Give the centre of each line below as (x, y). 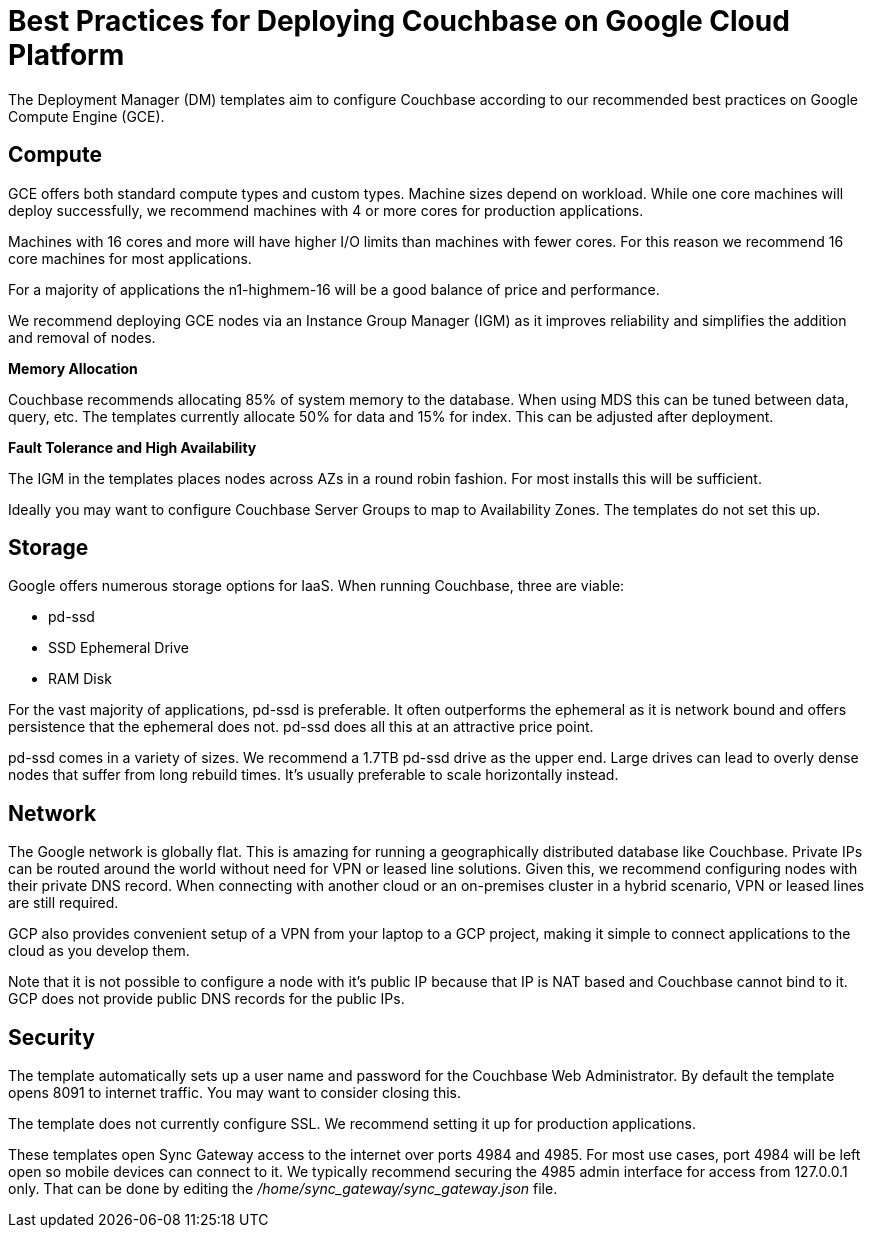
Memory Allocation (73, 368)
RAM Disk (80, 679)
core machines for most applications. (130, 258)
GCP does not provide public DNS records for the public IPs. (206, 999)
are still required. (63, 903)
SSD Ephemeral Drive (118, 648)
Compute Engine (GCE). (86, 116)
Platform (66, 55)
